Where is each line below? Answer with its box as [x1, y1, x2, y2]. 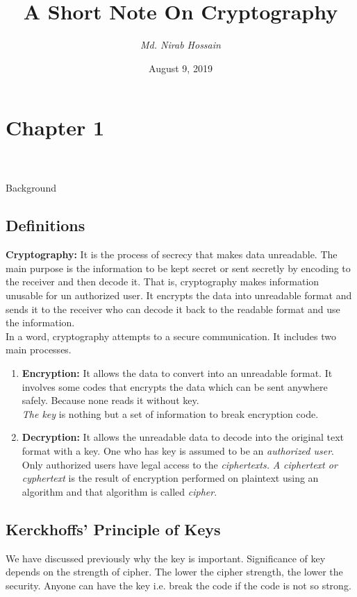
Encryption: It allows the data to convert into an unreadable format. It [22, 365, 333, 380]
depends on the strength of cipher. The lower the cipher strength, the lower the [6, 564, 343, 579]
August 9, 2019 [149, 60, 213, 75]
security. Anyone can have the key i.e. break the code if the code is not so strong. [6, 578, 351, 592]
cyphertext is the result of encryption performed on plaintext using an [22, 471, 319, 485]
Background [6, 180, 56, 195]
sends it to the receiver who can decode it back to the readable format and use [6, 301, 340, 316]
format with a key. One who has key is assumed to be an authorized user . [22, 443, 335, 457]
